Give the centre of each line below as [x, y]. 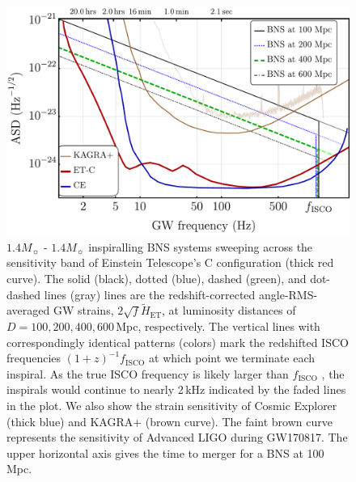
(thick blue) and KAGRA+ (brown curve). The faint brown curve [170, 421]
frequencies [34, 358]
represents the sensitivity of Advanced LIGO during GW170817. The [177, 437]
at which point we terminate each [232, 358]
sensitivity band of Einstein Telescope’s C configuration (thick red [170, 262]
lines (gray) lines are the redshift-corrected [150, 294]
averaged [28, 310]
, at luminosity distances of [229, 310]
